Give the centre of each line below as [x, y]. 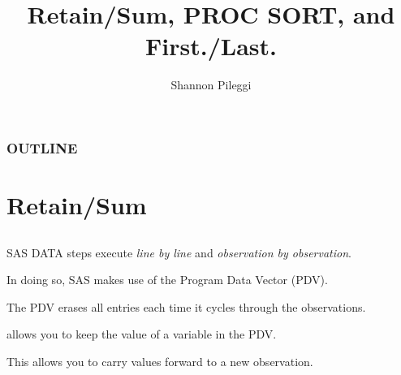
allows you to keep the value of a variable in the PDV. [142, 334]
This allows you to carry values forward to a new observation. [160, 361]
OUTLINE [42, 147]
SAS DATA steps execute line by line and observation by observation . [179, 252]
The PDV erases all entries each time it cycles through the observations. [186, 306]
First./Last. [211, 46]
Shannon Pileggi [211, 85]
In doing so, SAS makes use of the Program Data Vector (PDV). [167, 280]
